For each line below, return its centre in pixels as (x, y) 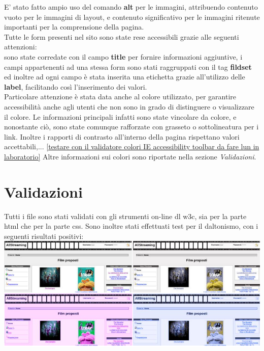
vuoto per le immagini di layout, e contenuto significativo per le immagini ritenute (132, 17)
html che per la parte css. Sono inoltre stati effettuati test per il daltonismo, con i (131, 226)
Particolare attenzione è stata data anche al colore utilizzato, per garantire (120, 97)
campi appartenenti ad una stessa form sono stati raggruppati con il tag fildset (128, 66)
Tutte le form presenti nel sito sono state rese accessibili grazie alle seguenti (122, 36)
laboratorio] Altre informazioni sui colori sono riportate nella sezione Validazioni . (130, 156)
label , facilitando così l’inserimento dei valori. (76, 86)
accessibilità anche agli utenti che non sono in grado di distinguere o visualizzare (129, 106)
